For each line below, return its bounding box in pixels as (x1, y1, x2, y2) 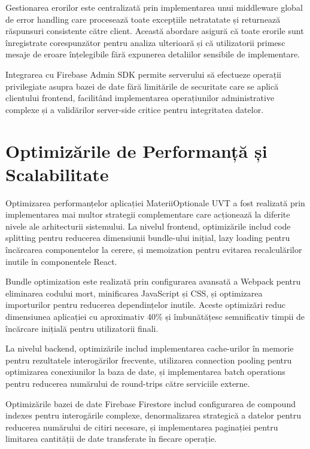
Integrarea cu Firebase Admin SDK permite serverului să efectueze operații (5, 68, 281, 80)
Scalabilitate (5, 161, 109, 186)
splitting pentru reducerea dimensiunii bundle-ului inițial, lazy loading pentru (5, 231, 290, 244)
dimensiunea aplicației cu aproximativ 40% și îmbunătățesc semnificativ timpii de (5, 310, 305, 322)
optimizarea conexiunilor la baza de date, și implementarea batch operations (5, 365, 285, 378)
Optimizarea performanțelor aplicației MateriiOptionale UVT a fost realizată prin (5, 196, 305, 209)
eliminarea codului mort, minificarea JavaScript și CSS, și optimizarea (5, 286, 263, 299)
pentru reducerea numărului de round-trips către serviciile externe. (5, 377, 250, 389)
